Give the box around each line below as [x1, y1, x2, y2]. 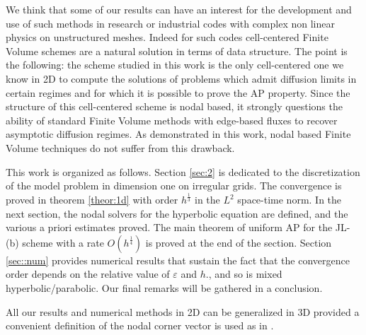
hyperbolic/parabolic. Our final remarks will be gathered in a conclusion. [6, 281, 323, 295]
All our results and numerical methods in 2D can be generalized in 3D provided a [6, 304, 360, 319]
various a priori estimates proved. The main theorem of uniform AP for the [6, 220, 333, 235]
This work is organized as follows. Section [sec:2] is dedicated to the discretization [6, 164, 360, 179]
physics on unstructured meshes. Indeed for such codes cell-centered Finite [6, 30, 328, 45]
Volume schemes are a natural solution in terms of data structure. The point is [6, 43, 348, 58]
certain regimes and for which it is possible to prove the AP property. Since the [6, 85, 350, 100]
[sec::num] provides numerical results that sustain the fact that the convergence [6, 252, 350, 267]
